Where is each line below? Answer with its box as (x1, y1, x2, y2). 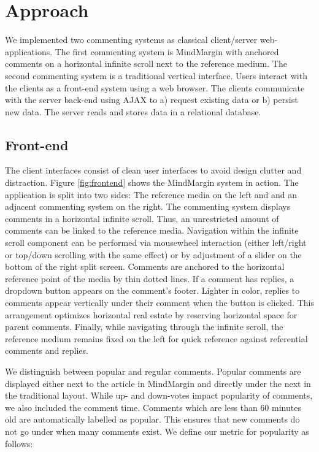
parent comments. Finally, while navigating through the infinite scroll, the (5, 320, 283, 333)
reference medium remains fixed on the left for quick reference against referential (5, 332, 308, 345)
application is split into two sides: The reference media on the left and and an (5, 188, 297, 201)
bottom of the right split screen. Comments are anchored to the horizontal (5, 260, 285, 273)
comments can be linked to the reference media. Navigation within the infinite (5, 224, 299, 237)
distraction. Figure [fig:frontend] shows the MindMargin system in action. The (5, 176, 299, 189)
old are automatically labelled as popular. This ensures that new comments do (5, 413, 300, 426)
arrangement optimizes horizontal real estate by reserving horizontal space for (5, 308, 298, 321)
